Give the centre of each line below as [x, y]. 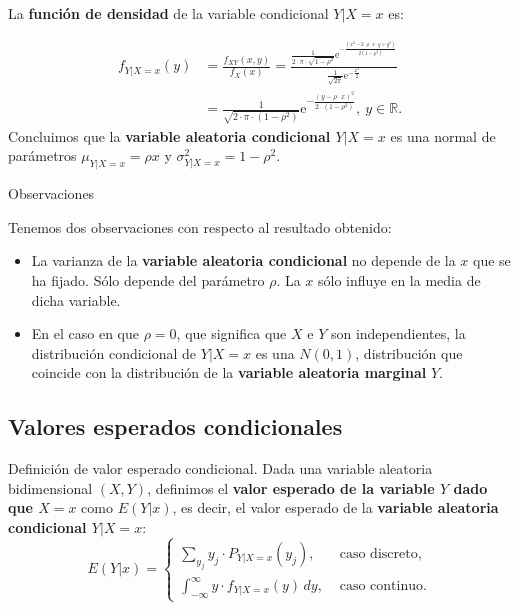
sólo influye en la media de [399, 279]
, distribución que [409, 352]
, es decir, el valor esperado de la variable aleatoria [335, 507]
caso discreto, [380, 553]
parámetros [42, 155]
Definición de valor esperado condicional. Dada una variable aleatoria [220, 468]
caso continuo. [383, 586]
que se [492, 260]
